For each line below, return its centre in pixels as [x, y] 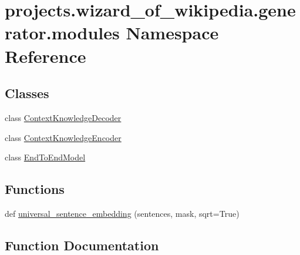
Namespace [172, 33]
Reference [45, 56]
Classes [27, 93]
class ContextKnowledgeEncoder [63, 137]
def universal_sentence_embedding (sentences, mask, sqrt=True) [122, 213]
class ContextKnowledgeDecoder [63, 117]
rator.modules [62, 33]
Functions [35, 189]
